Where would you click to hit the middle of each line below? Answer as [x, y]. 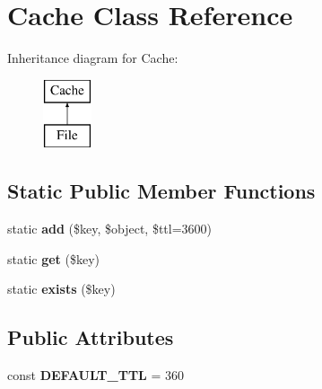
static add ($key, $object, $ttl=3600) [110, 229]
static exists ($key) [61, 289]
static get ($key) [54, 258]
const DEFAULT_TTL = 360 [96, 375]
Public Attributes [91, 337]
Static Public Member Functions [161, 191]
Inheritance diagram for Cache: [93, 58]
